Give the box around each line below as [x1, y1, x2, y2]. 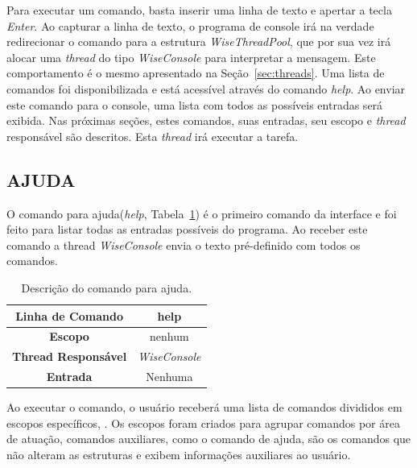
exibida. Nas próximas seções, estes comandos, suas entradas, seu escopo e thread [6, 112, 406, 129]
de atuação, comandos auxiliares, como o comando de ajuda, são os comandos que [6, 430, 411, 447]
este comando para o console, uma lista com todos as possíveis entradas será [6, 96, 383, 113]
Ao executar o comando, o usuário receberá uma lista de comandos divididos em [6, 399, 403, 416]
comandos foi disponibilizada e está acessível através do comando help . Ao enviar [6, 80, 406, 97]
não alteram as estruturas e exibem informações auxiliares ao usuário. [6, 445, 351, 462]
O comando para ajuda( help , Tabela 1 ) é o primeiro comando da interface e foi [6, 205, 397, 222]
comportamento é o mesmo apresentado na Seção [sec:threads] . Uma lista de [6, 64, 385, 81]
